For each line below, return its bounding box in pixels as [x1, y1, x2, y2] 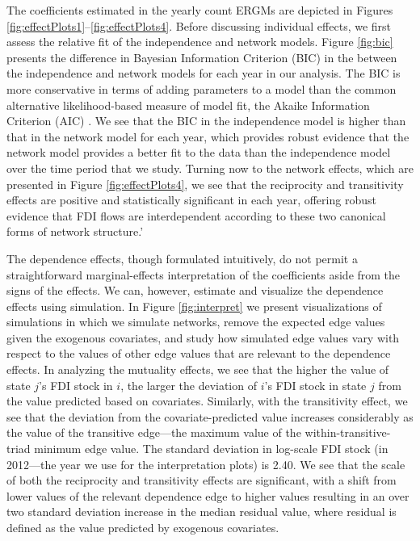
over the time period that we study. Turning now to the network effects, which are [6, 159, 414, 176]
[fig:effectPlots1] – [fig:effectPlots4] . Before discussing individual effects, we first [6, 17, 392, 34]
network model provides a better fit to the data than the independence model [6, 144, 391, 161]
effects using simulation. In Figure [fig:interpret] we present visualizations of [6, 297, 382, 314]
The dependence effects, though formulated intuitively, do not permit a [6, 250, 358, 266]
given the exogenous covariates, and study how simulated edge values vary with [6, 329, 400, 346]
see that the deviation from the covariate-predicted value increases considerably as [6, 408, 414, 425]
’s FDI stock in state [264, 376, 367, 393]
